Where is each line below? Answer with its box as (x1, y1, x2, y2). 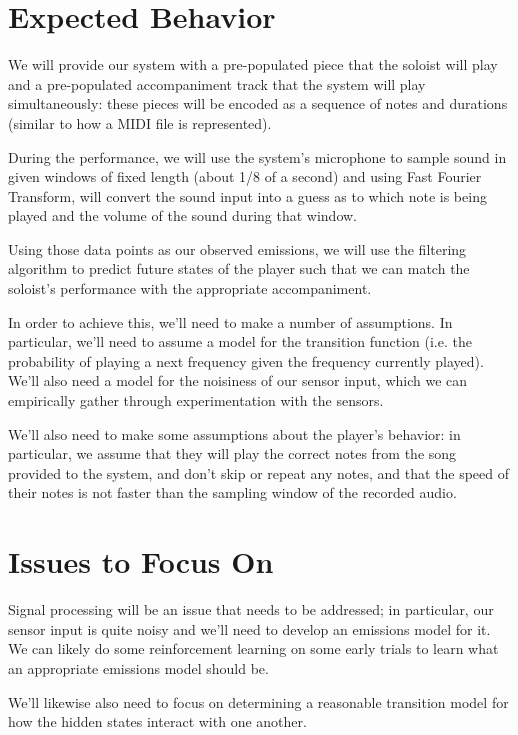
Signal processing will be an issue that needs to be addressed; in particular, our (8, 599, 494, 620)
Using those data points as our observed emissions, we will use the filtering (8, 238, 467, 259)
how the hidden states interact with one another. (8, 711, 307, 732)
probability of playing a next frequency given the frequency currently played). (8, 350, 484, 371)
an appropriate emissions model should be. (8, 657, 269, 678)
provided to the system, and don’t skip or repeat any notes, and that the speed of (8, 462, 510, 483)
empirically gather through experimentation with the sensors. (8, 390, 384, 411)
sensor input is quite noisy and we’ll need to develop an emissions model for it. (8, 618, 491, 639)
